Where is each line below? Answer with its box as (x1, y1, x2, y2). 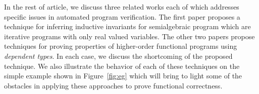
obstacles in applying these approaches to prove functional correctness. (4, 80, 223, 90)
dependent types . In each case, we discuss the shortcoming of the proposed (4, 50, 233, 61)
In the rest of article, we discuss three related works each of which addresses (4, 2, 239, 12)
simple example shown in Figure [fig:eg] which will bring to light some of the (4, 70, 242, 81)
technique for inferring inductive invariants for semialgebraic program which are (4, 21, 251, 32)
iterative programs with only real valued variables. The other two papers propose (4, 31, 255, 41)
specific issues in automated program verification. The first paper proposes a (4, 11, 240, 22)
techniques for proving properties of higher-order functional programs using (4, 41, 237, 51)
